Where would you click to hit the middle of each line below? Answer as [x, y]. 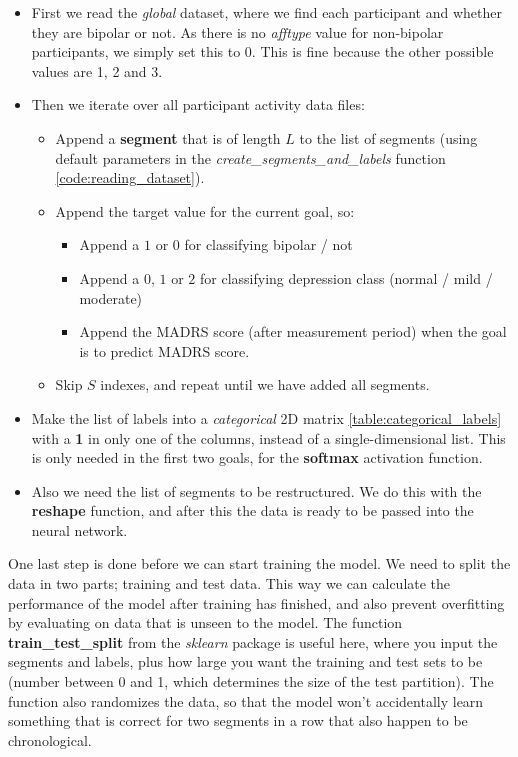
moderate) [111, 297]
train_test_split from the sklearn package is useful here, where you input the [253, 641]
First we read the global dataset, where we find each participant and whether [266, 12]
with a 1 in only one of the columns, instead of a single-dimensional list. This [268, 437]
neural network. [79, 529]
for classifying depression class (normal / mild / [346, 277]
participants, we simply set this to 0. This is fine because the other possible [262, 51]
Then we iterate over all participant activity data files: [198, 104]
